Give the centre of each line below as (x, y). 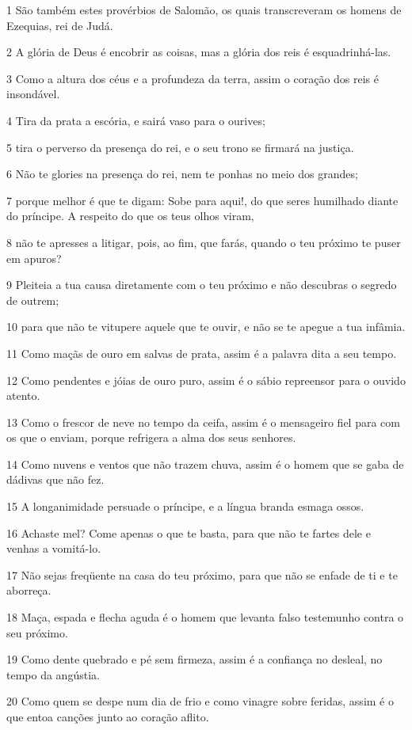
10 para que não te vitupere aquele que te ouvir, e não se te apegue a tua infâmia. (206, 327)
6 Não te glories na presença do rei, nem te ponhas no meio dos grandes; (182, 174)
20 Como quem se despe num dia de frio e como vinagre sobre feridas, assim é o (200, 701)
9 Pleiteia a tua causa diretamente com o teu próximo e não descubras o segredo (202, 285)
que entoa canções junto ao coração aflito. (108, 717)
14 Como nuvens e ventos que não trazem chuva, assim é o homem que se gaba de (205, 464)
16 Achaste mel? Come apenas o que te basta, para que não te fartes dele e (189, 532)
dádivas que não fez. (55, 479)
